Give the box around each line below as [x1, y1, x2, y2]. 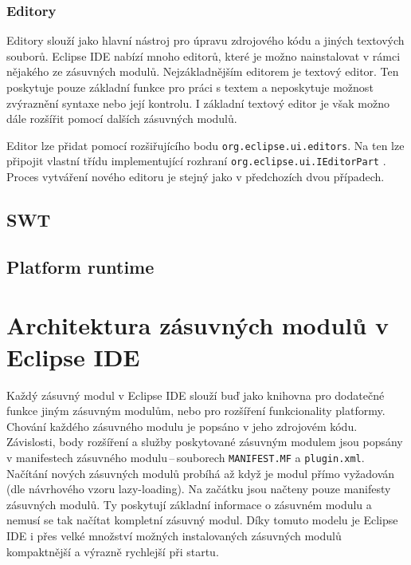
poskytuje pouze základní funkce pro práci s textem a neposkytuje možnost [6, 79, 374, 95]
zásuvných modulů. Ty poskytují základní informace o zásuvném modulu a [6, 496, 372, 512]
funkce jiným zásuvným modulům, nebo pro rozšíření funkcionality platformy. [6, 402, 386, 419]
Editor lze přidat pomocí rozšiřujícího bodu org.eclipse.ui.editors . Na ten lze [6, 136, 405, 153]
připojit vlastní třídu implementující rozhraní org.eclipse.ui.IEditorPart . [6, 152, 386, 169]
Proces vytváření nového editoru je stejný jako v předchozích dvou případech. [6, 168, 385, 185]
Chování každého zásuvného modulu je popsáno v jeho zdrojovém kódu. [6, 417, 358, 434]
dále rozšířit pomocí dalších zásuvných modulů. [6, 110, 237, 127]
